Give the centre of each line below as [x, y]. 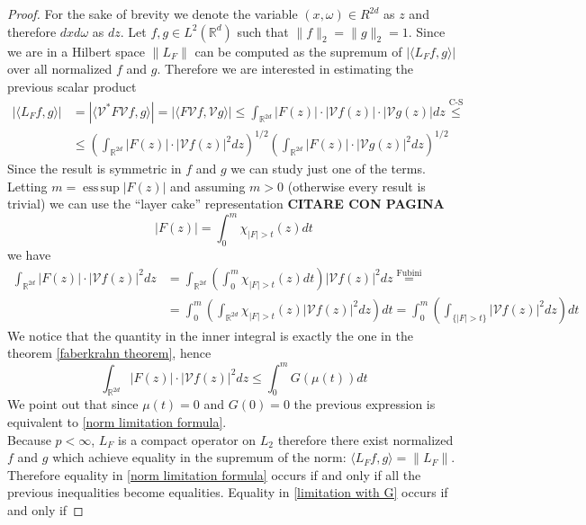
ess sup [101, 187]
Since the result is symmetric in [95, 169]
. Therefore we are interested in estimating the [285, 69]
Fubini [409, 274]
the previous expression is [365, 404]
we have [29, 255]
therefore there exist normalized [365, 439]
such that [263, 31]
